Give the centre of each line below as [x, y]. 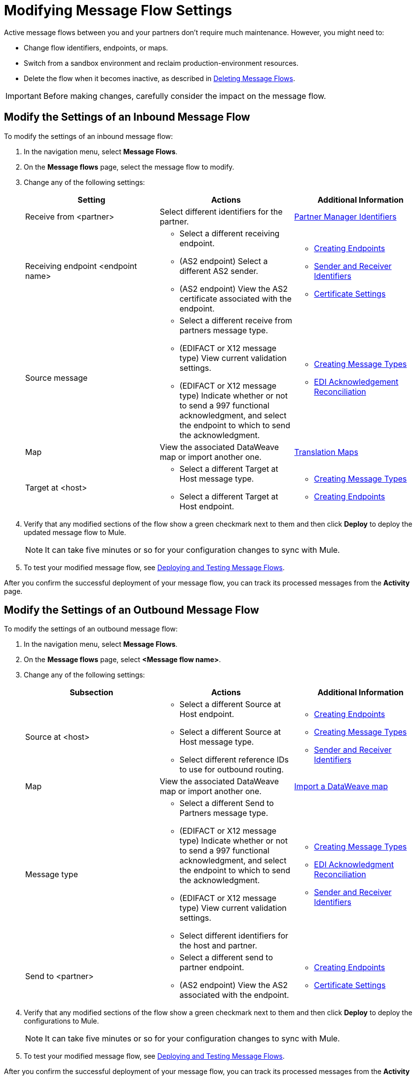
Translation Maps [326, 452]
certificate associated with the [235, 298]
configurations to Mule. [61, 1021]
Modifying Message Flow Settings [118, 10]
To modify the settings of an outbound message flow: [91, 629]
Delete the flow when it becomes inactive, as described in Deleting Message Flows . [159, 78]
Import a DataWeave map [341, 786]
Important [23, 96]
